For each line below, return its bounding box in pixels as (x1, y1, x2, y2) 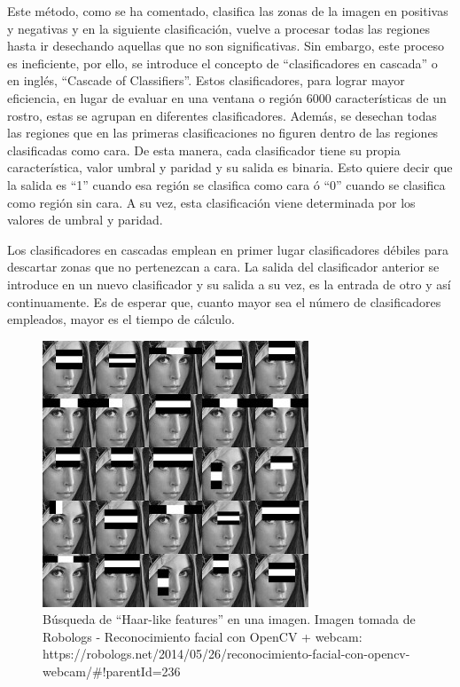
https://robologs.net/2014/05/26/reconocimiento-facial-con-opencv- (43, 644, 410, 663)
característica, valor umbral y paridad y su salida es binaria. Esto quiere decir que (7, 158, 453, 177)
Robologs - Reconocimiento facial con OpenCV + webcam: (43, 627, 363, 645)
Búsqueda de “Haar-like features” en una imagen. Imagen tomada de (43, 610, 416, 628)
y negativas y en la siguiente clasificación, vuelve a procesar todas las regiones (7, 19, 430, 37)
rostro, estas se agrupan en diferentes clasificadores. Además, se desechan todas (7, 106, 437, 124)
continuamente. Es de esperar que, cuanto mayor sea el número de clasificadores (7, 292, 441, 311)
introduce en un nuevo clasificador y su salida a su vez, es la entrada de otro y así (7, 274, 451, 293)
